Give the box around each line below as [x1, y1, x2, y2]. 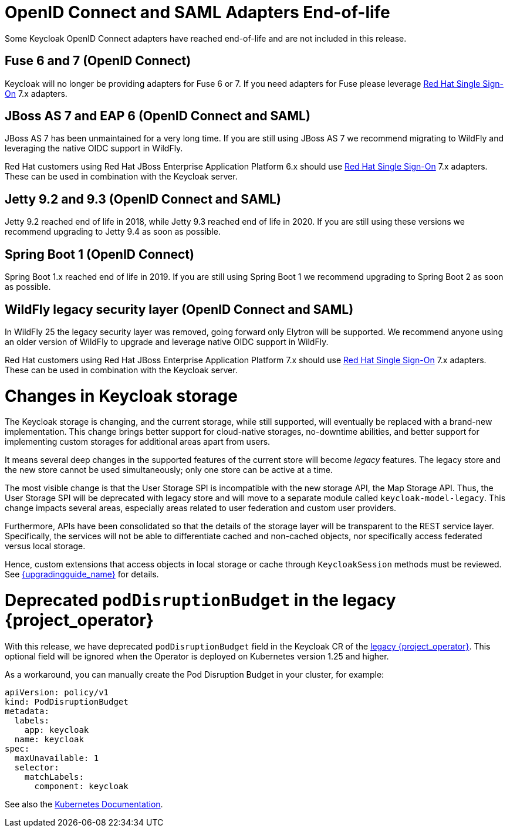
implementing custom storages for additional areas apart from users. [5, 437, 271, 447]
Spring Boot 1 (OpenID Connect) [5, 246, 194, 262]
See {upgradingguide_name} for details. [5, 569, 159, 580]
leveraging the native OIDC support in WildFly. [5, 143, 183, 154]
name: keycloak [14, 734, 84, 744]
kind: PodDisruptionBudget [5, 696, 129, 706]
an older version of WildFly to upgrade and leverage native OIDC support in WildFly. [5, 336, 329, 347]
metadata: [5, 706, 49, 716]
